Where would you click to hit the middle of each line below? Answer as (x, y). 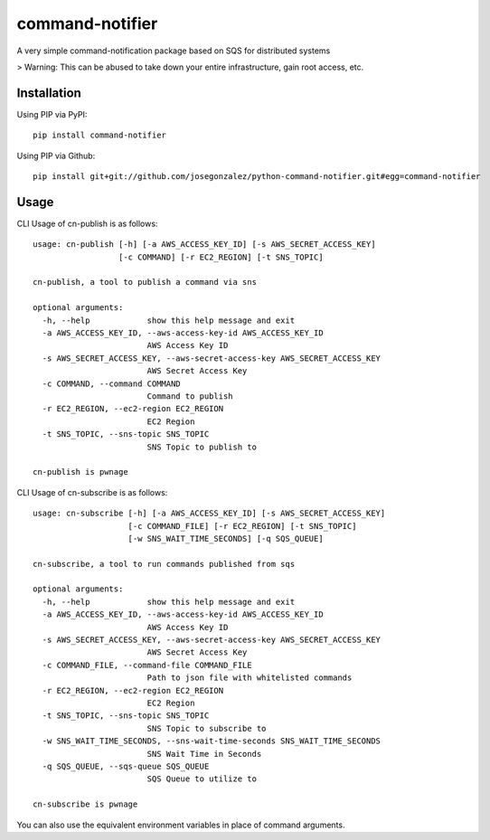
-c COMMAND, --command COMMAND (111, 383)
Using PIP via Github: (56, 156)
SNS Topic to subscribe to (207, 728)
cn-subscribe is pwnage (85, 804)
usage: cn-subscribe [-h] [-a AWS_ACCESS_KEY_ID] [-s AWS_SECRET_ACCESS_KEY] (209, 514)
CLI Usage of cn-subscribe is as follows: (92, 492)
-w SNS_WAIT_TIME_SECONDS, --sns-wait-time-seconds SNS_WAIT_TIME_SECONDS (212, 741)
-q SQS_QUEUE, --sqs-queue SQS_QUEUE (126, 766)
